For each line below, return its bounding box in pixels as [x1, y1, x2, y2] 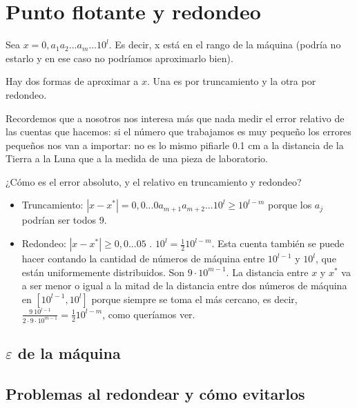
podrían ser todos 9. [21, 213, 107, 227]
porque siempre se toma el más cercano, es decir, [91, 291, 298, 306]
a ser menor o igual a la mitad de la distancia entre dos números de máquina [21, 278, 347, 293]
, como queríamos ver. [102, 307, 195, 321]
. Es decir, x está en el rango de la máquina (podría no [108, 37, 341, 52]
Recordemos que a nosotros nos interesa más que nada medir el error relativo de [6, 110, 345, 125]
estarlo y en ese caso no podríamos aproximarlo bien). [6, 50, 233, 65]
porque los [268, 197, 312, 212]
